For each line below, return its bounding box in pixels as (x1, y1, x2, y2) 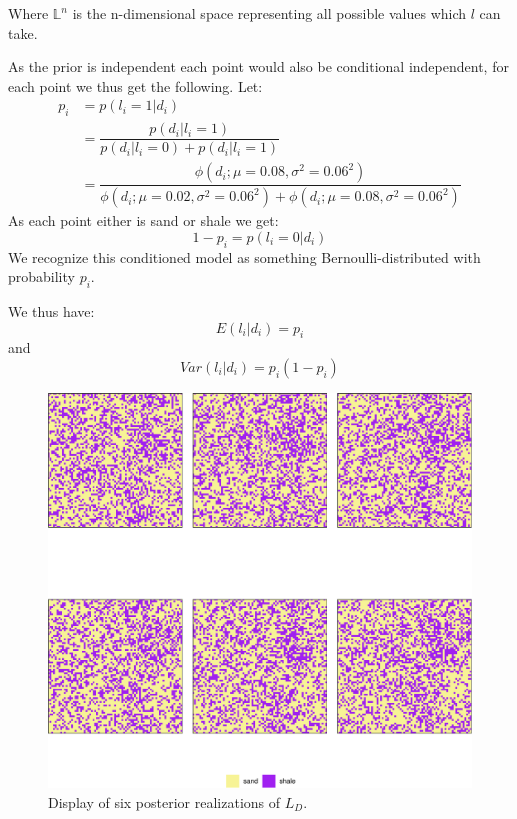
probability (8, 266, 75, 287)
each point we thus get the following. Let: (8, 75, 263, 96)
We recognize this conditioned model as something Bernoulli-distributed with (8, 246, 481, 267)
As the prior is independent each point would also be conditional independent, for (8, 56, 509, 77)
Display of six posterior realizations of (48, 791, 281, 812)
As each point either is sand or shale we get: (8, 210, 279, 231)
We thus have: (8, 300, 95, 321)
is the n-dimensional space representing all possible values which (72, 3, 467, 23)
